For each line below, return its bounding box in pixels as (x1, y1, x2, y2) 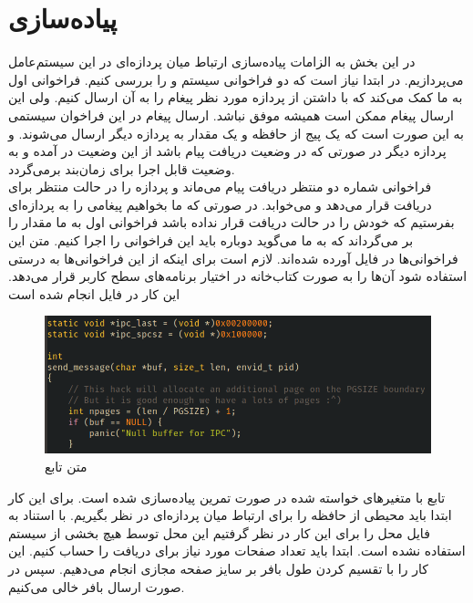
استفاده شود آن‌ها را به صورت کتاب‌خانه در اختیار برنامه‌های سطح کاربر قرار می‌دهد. (8, 266, 468, 286)
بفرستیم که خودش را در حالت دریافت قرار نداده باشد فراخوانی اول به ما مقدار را (8, 213, 455, 232)
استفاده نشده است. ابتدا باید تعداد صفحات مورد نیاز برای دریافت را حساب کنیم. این (8, 541, 466, 560)
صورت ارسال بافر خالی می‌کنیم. (8, 577, 185, 596)
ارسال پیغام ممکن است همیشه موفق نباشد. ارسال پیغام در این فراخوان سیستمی (8, 105, 454, 124)
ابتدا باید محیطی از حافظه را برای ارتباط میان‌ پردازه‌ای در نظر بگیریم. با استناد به (8, 505, 452, 525)
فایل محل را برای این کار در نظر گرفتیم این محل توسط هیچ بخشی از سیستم (8, 523, 430, 542)
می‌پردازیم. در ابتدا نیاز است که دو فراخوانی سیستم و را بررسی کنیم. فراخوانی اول (8, 69, 464, 88)
